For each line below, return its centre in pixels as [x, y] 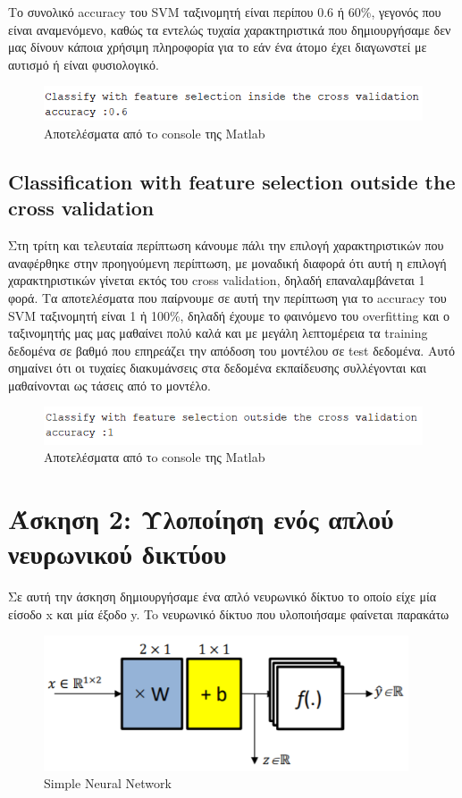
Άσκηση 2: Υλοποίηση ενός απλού [201, 519]
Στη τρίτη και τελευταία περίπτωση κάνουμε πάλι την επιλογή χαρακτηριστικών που [226, 245]
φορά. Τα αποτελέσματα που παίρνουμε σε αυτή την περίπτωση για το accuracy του [227, 297]
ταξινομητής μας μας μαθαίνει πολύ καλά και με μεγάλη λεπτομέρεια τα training [218, 333]
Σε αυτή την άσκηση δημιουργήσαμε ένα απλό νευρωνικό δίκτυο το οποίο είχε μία [223, 596]
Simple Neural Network [108, 783]
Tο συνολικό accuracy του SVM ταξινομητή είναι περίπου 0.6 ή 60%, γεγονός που [225, 12]
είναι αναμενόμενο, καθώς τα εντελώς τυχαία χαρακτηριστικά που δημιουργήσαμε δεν [230, 29]
